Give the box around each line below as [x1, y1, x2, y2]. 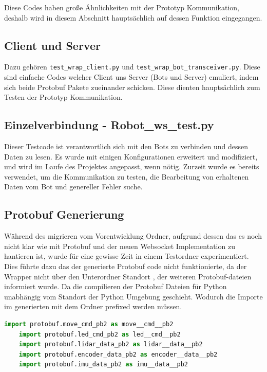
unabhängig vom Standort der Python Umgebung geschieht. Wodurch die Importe [4, 291, 263, 302]
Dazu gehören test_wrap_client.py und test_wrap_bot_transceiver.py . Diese [4, 61, 260, 72]
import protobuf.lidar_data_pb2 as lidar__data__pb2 [18, 341, 203, 348]
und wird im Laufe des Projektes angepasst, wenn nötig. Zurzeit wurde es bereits [4, 161, 259, 172]
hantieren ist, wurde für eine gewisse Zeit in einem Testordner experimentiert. [4, 251, 249, 261]
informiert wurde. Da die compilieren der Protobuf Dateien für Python [4, 281, 227, 292]
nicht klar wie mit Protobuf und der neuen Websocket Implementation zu [4, 240, 235, 251]
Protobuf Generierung [4, 206, 124, 222]
